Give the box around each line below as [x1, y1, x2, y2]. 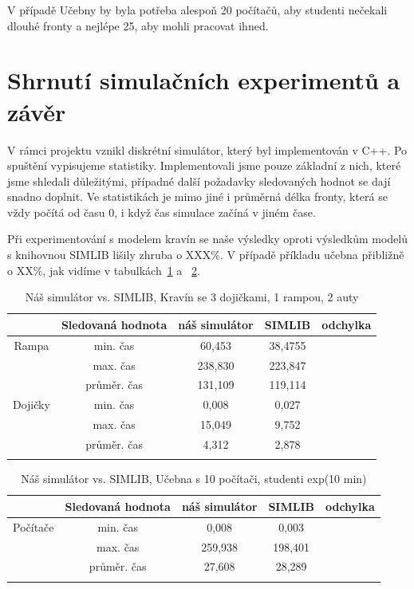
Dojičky [13, 396, 50, 413]
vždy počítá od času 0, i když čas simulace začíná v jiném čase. [7, 203, 316, 220]
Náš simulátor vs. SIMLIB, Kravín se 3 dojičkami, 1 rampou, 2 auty [25, 289, 359, 305]
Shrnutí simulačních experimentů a [7, 64, 400, 96]
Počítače [13, 518, 54, 535]
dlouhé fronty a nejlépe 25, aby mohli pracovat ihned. [7, 17, 269, 33]
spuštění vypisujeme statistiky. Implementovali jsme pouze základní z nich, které [7, 157, 401, 174]
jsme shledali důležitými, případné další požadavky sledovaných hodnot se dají [7, 172, 391, 189]
